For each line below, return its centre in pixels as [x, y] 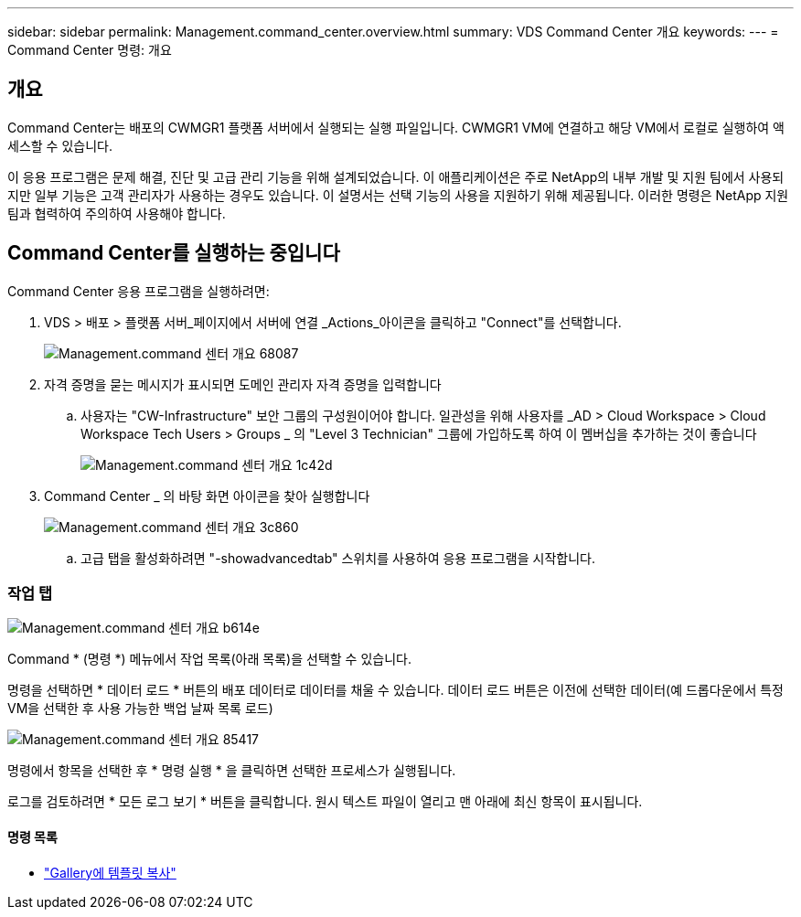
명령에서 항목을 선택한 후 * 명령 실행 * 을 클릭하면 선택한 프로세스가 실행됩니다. [232, 771]
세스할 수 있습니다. [60, 145]
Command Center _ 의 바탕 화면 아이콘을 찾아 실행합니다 [207, 496]
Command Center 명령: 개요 [90, 50]
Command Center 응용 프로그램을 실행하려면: [139, 291]
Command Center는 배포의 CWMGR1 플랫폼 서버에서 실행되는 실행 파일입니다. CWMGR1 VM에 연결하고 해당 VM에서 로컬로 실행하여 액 [396, 127]
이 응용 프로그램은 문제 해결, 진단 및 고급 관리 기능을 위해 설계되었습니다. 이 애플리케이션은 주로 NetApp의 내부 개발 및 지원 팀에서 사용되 [396, 176]
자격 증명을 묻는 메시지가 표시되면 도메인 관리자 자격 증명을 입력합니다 [243, 384]
